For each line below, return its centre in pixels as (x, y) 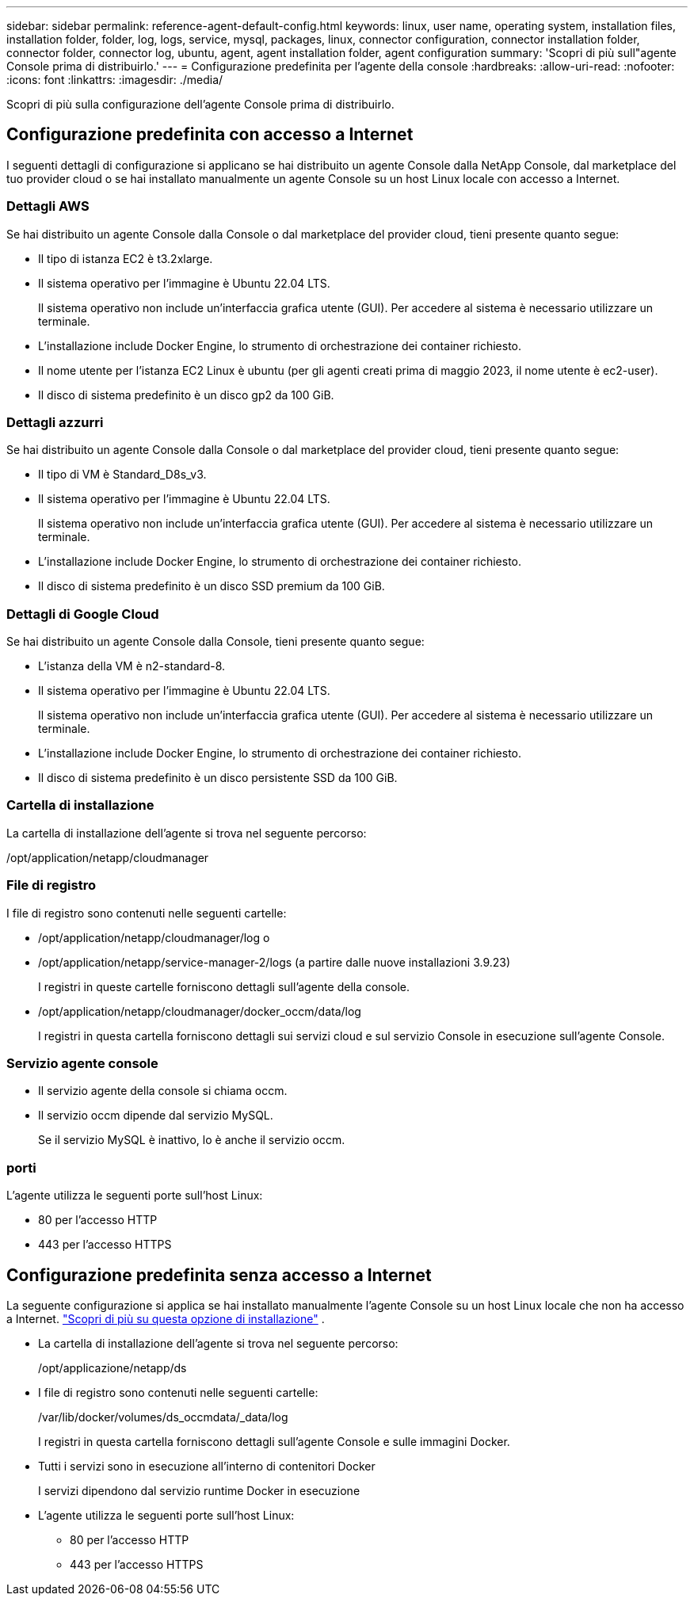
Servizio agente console (82, 1063)
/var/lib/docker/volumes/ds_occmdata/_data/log (163, 1417)
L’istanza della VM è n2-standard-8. (132, 666)
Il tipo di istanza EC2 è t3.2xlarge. (126, 258)
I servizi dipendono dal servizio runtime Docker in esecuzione (199, 1490)
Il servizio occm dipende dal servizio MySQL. (156, 1116)
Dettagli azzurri (55, 422)
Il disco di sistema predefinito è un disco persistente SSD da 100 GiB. (218, 778)
